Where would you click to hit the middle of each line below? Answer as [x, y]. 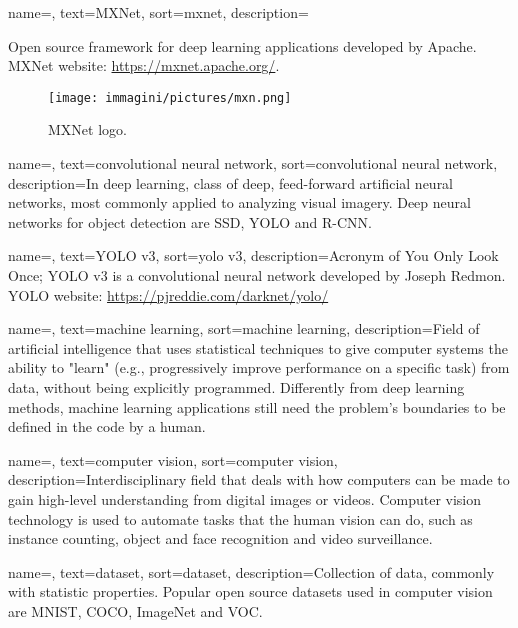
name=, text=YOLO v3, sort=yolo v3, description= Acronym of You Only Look [253, 255]
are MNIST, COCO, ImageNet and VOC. [135, 610]
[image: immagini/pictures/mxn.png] [170, 97]
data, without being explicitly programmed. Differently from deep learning [236, 386]
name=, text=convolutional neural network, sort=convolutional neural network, [253, 163]
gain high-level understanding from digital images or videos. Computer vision [245, 498]
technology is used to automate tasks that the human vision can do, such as [240, 518]
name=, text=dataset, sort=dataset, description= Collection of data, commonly [251, 571]
